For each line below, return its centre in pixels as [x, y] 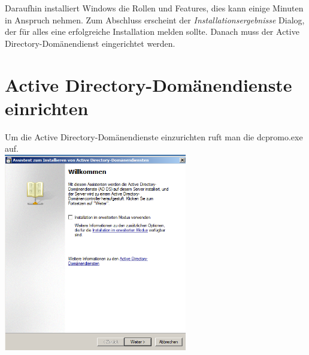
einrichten [47, 108]
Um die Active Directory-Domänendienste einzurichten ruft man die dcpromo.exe [154, 136]
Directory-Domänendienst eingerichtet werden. [90, 43]
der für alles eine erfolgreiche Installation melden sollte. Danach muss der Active [152, 31]
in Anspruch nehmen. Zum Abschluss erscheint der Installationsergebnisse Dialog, [155, 19]
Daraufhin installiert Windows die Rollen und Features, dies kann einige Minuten [154, 8]
